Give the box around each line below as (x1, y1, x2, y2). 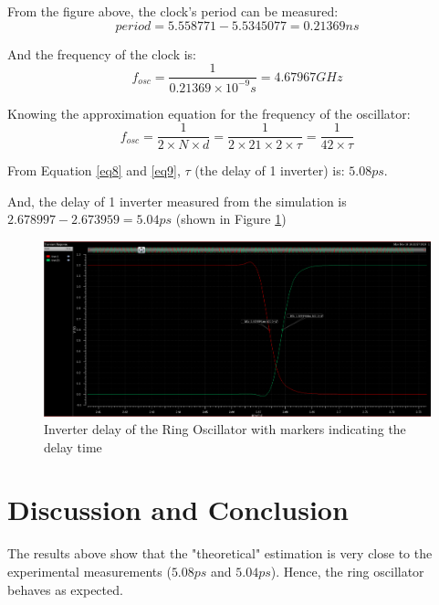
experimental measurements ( (7, 562, 172, 580)
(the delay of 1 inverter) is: (194, 161, 345, 180)
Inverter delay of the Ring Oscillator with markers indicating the (44, 419, 406, 439)
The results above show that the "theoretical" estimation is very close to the (7, 544, 433, 563)
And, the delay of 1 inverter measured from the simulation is (7, 191, 347, 210)
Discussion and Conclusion (7, 491, 349, 528)
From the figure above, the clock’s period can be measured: (7, 2, 339, 20)
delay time (44, 437, 102, 456)
